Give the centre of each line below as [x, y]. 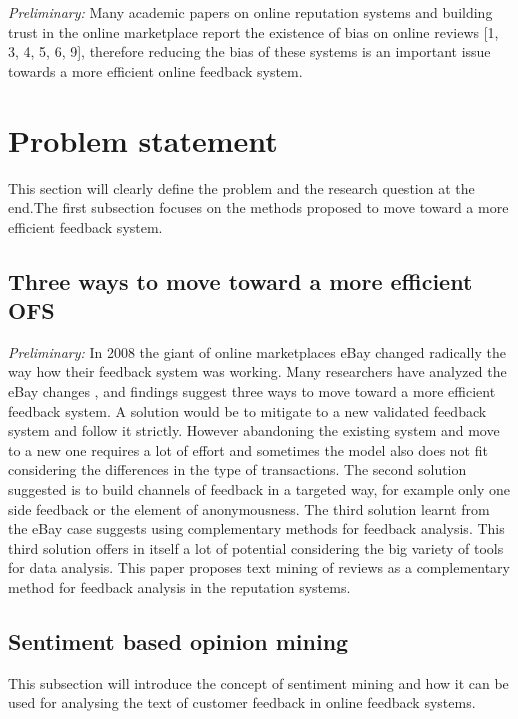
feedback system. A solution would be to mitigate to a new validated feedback [247, 410]
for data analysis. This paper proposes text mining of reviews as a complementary [259, 567]
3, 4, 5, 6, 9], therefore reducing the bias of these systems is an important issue [249, 51]
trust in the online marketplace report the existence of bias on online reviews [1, [253, 31]
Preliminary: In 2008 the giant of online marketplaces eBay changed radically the [257, 351]
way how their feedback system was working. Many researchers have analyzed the [257, 371]
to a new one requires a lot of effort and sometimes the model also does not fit [248, 449]
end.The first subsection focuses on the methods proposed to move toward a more [258, 207]
